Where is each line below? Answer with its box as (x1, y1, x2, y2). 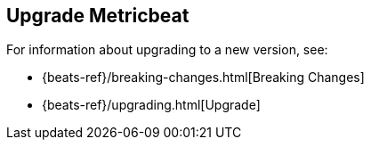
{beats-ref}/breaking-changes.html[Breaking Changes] (42, 69, 365, 86)
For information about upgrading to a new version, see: (6, 42, 328, 58)
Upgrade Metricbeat (6, 4, 190, 27)
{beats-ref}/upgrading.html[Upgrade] (42, 97, 261, 113)
